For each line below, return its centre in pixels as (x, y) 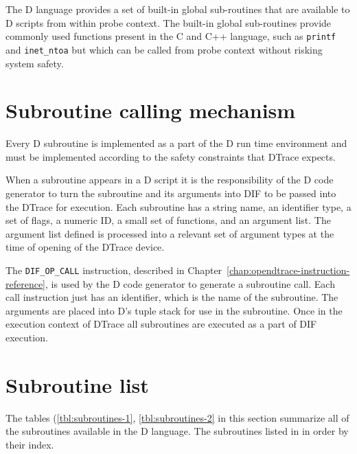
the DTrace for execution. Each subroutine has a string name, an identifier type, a (178, 206)
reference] (26, 283)
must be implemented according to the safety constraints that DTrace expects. (171, 156)
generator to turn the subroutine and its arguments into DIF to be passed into (171, 193)
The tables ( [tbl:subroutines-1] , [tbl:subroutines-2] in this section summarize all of (177, 417)
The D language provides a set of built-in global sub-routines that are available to (178, 9)
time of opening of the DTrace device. (85, 247)
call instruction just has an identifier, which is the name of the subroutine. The (172, 297)
